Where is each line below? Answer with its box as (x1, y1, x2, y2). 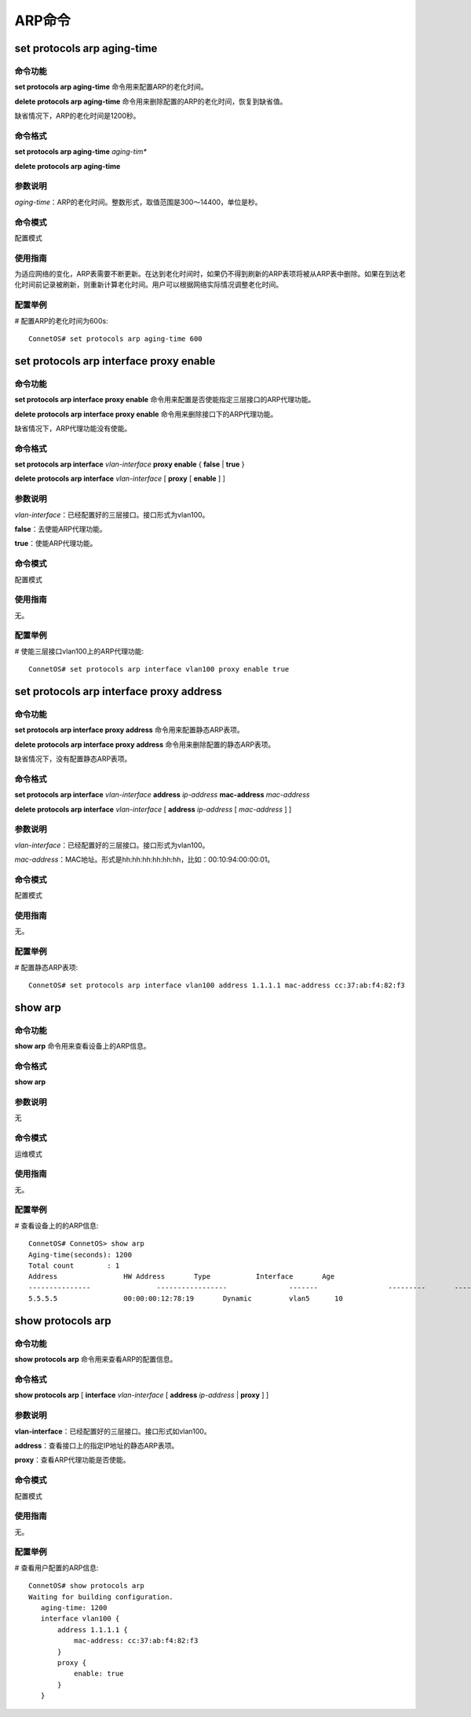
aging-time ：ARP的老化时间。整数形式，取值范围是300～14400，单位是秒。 (14, 197, 262, 207)
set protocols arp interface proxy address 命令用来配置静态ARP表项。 (14, 725, 245, 734)
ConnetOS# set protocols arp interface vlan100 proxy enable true (28, 664, 290, 674)
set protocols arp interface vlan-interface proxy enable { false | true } (14, 459, 245, 469)
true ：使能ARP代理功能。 (14, 539, 97, 548)
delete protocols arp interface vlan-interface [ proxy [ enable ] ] (14, 474, 225, 483)
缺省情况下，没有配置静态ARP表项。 (14, 754, 132, 763)
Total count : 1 (28, 1261, 120, 1270)
